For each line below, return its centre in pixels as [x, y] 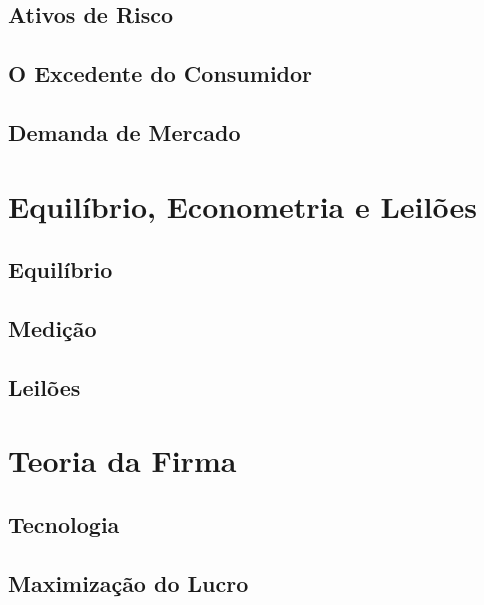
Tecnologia [64, 523]
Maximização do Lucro [128, 582]
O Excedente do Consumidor [160, 73]
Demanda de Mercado [124, 131]
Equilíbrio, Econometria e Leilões [242, 205]
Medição [52, 327]
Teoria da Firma [122, 460]
